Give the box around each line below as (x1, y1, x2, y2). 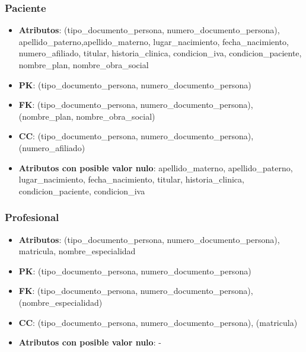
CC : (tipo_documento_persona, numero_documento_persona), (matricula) (18, 316, 298, 328)
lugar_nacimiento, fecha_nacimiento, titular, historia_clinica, (18, 173, 244, 185)
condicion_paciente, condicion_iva (18, 184, 145, 197)
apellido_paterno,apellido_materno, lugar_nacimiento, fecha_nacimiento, (18, 35, 289, 47)
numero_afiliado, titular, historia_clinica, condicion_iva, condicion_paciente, (18, 47, 302, 59)
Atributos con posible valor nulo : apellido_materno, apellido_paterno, (18, 161, 293, 174)
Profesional (5, 210, 59, 225)
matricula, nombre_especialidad (18, 245, 136, 257)
